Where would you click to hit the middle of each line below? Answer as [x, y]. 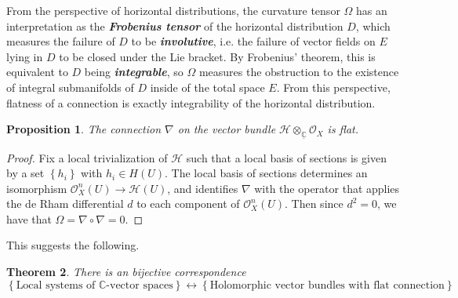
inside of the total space [207, 87]
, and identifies [203, 188]
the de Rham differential [65, 204]
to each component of [188, 204]
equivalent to [37, 72]
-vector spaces [140, 285]
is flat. [343, 129]
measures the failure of [61, 41]
